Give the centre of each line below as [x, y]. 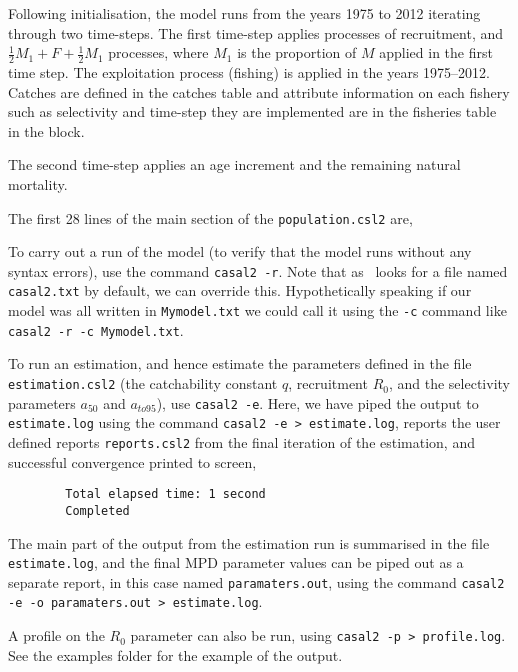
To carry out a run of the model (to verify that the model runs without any [240, 251]
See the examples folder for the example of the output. [175, 654]
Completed [97, 510]
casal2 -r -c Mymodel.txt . [96, 329]
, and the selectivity [449, 383]
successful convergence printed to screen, [132, 461]
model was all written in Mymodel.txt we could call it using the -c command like [257, 310]
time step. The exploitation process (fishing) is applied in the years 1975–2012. [249, 72]
